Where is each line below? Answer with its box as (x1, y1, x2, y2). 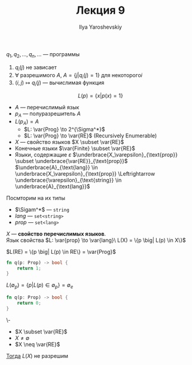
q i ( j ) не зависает (14, 63, 57, 72)
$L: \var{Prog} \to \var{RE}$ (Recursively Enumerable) (23, 132, 157, 139)
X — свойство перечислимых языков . (6, 230, 106, 237)
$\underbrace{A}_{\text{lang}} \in (14, 164, 98, 171)
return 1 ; (17, 265, 42, 271)
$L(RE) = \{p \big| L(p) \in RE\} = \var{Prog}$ (6, 248, 117, 255)
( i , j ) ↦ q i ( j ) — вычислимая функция (14, 79, 105, 88)
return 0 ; (17, 300, 42, 306)
